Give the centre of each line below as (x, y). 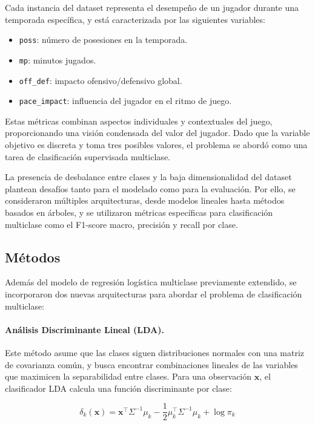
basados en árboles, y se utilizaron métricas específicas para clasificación (139, 212)
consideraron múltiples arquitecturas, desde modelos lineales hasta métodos (145, 200)
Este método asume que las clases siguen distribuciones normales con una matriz (155, 352)
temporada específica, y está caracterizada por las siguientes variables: (135, 19)
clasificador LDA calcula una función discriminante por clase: (118, 388)
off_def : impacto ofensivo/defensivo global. (101, 80)
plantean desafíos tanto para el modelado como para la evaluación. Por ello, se (150, 188)
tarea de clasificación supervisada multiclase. (88, 156)
